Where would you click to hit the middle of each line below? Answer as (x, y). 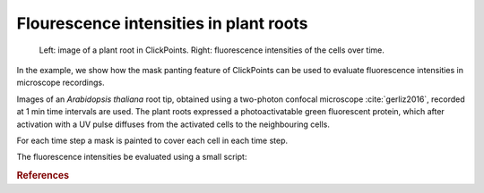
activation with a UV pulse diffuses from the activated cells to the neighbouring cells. (173, 124)
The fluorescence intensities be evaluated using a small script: (132, 157)
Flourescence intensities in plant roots (162, 23)
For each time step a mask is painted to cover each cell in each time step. (152, 140)
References (43, 176)
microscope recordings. (60, 83)
